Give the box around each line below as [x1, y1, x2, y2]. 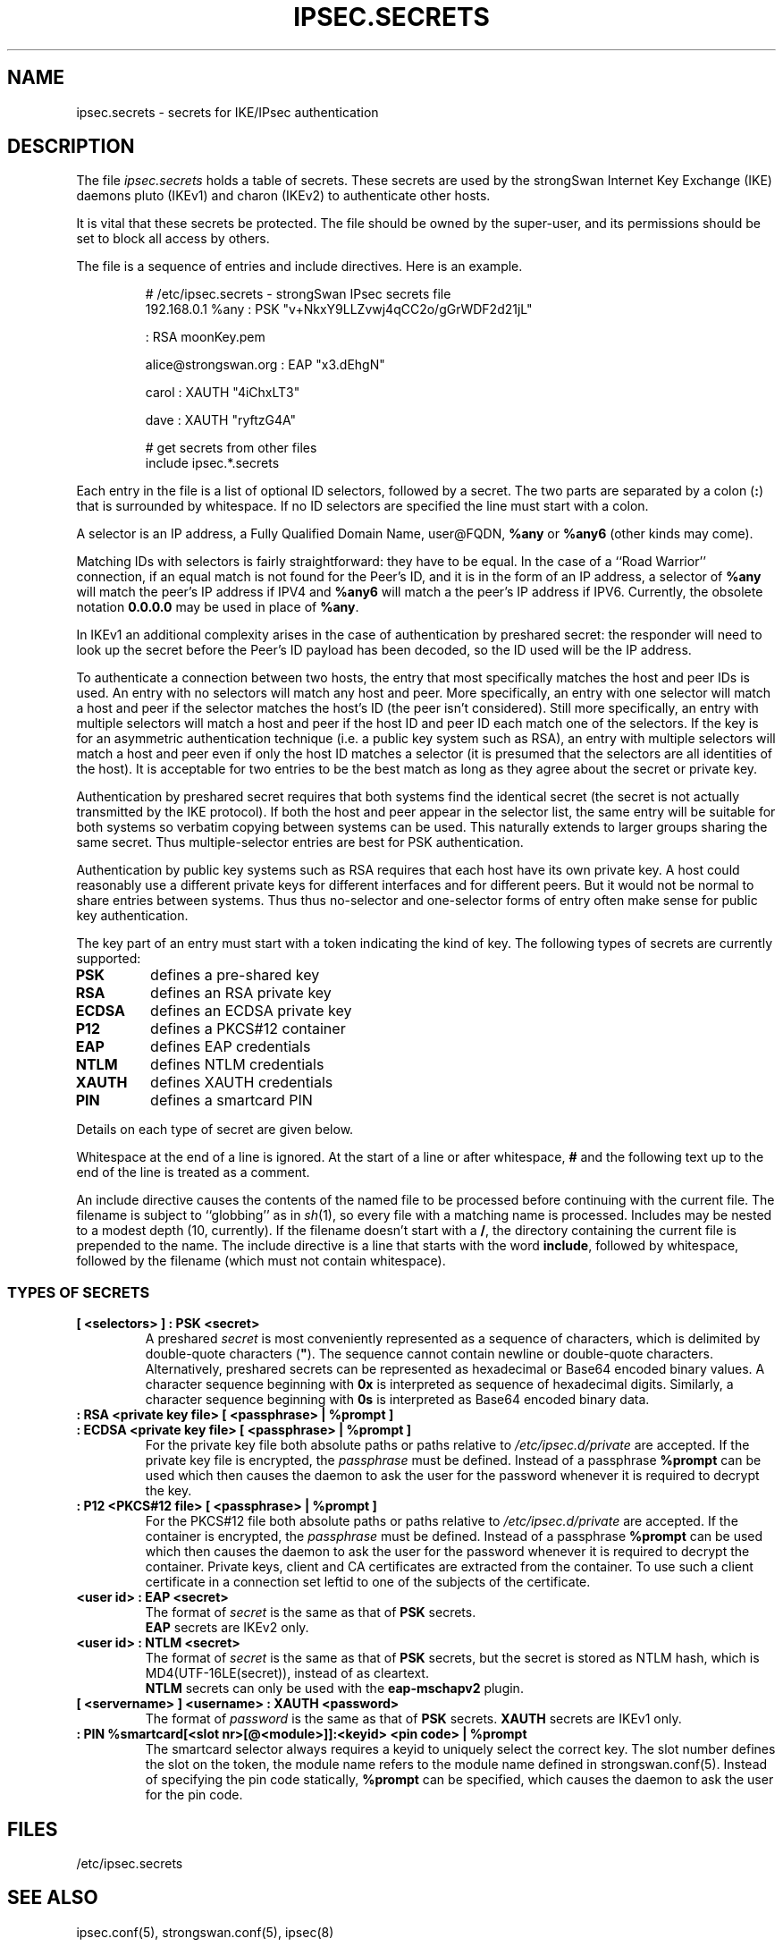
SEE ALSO [7, 1886, 98, 1909]
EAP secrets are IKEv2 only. [145, 1620, 309, 1636]
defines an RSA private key [150, 984, 332, 1003]
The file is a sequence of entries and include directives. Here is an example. [76, 258, 523, 275]
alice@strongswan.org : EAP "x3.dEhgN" [145, 357, 385, 373]
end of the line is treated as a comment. [76, 1164, 310, 1181]
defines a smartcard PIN [150, 1091, 313, 1110]
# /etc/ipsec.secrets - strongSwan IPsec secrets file [145, 286, 451, 302]
